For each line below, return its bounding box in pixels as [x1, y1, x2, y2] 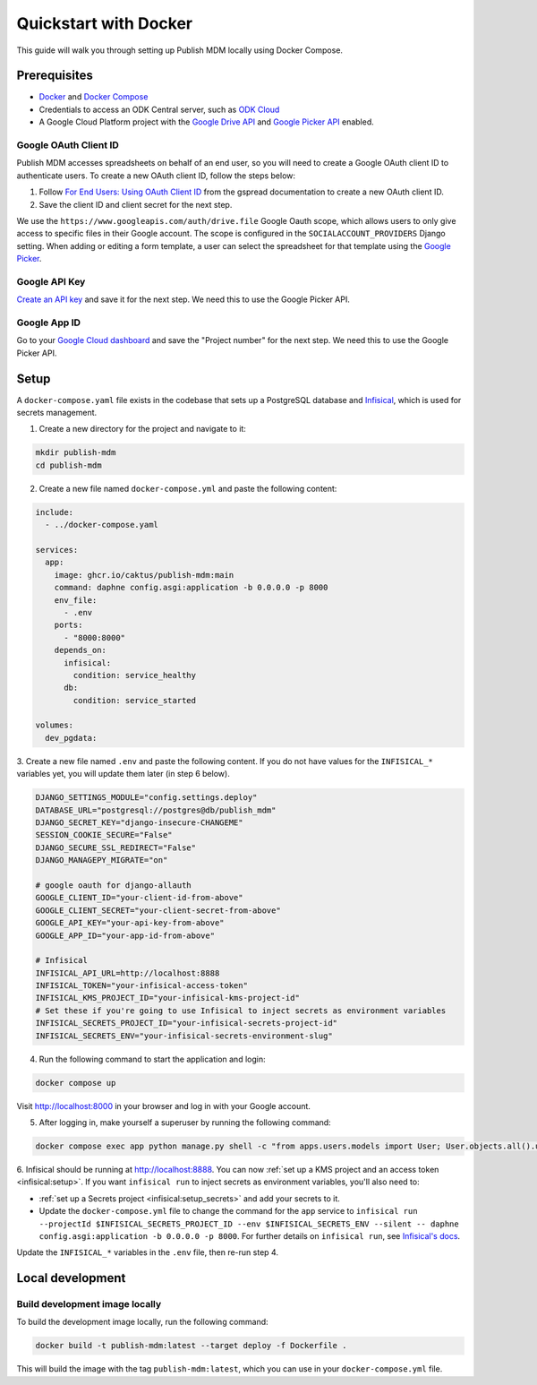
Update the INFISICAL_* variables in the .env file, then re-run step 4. [16, 1247, 279, 1258]
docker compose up [35, 1078, 116, 1088]
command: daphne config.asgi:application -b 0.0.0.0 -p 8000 [54, 582, 328, 593]
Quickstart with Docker [16, 13, 192, 33]
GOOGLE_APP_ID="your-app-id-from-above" [35, 930, 215, 941]
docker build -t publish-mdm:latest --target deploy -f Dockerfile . [35, 1340, 347, 1351]
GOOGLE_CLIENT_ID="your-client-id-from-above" [35, 892, 243, 903]
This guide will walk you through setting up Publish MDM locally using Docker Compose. [16, 45, 344, 56]
